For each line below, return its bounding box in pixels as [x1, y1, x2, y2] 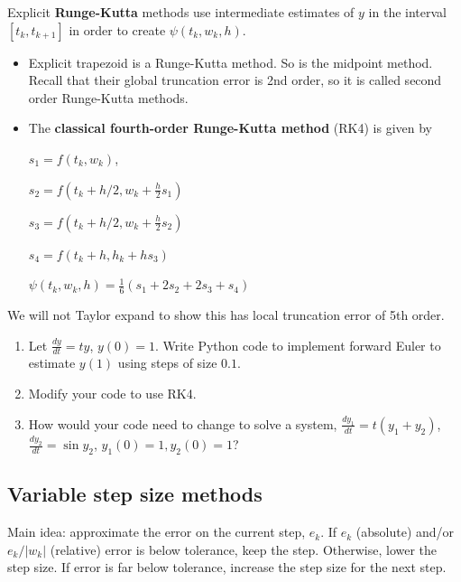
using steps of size [117, 353, 217, 372]
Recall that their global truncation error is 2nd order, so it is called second [28, 70, 442, 89]
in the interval [368, 3, 447, 21]
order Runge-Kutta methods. [28, 88, 189, 107]
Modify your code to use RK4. [28, 384, 197, 402]
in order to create [69, 20, 166, 39]
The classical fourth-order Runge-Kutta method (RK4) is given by [28, 118, 432, 137]
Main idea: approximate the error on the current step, [7, 522, 306, 541]
